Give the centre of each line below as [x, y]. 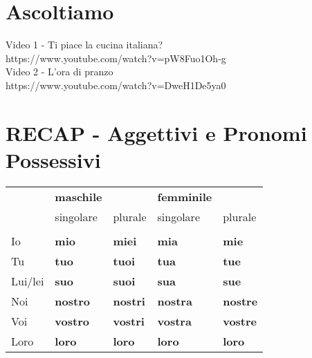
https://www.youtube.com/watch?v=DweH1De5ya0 [116, 85]
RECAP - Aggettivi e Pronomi [156, 132]
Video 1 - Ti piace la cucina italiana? [84, 45]
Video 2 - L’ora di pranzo [59, 72]
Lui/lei [28, 281]
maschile [79, 196]
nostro [72, 301]
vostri [129, 321]
